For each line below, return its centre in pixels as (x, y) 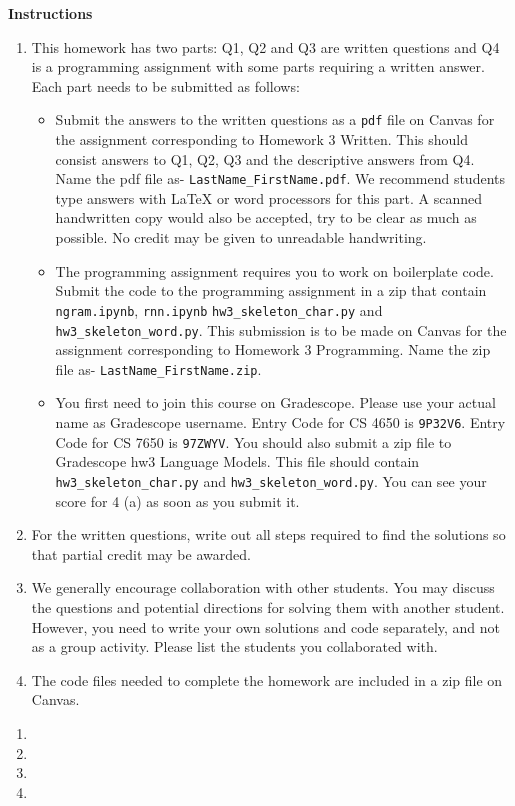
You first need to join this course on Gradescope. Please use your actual (275, 402)
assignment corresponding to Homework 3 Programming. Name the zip (273, 349)
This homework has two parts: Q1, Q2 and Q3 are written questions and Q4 (265, 46)
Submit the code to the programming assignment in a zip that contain (271, 290)
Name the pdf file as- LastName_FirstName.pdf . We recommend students (280, 178)
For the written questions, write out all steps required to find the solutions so (268, 534)
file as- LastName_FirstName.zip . (158, 368)
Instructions (50, 13)
